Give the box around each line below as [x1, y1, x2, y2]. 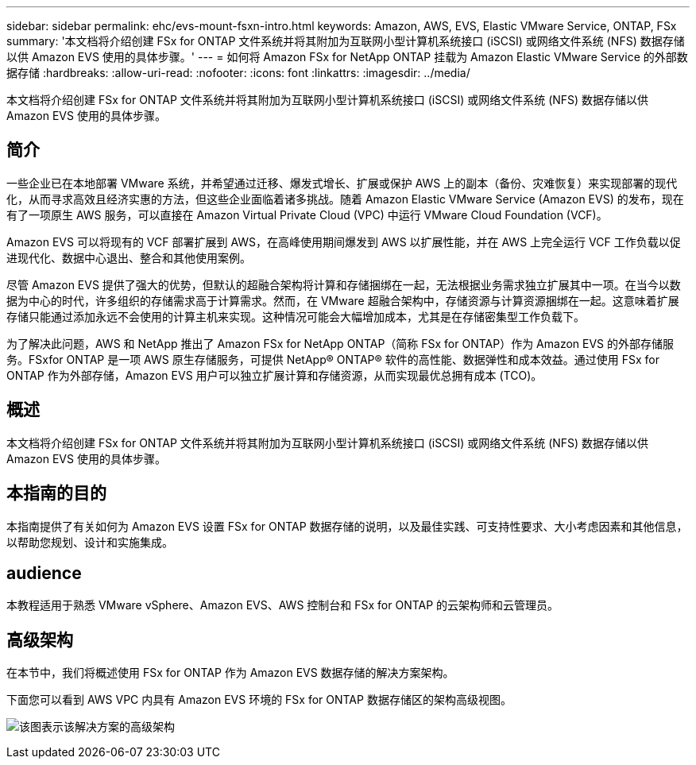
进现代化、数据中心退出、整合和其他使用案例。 [6, 250, 251, 265]
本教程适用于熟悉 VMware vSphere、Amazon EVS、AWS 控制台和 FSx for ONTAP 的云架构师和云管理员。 [6, 598, 559, 612]
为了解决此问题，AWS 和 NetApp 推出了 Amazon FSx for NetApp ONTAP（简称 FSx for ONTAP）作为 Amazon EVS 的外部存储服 [6, 336, 675, 350]
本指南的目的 [6, 483, 106, 504]
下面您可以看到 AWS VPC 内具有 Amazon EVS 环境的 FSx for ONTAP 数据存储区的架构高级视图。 [6, 693, 512, 707]
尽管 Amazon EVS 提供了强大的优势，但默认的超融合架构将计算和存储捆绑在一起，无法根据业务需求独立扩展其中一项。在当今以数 [6, 277, 681, 292]
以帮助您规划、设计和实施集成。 [6, 535, 173, 549]
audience [6, 562, 82, 583]
